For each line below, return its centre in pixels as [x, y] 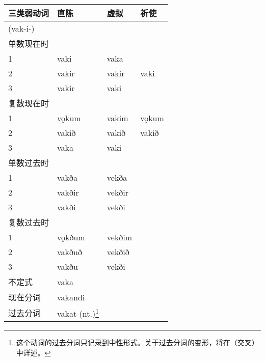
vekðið [118, 252]
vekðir [118, 192]
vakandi [71, 297]
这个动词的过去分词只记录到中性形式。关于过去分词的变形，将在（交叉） [137, 342]
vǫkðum [71, 237]
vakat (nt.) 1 [78, 313]
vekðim [120, 237]
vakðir [68, 192]
